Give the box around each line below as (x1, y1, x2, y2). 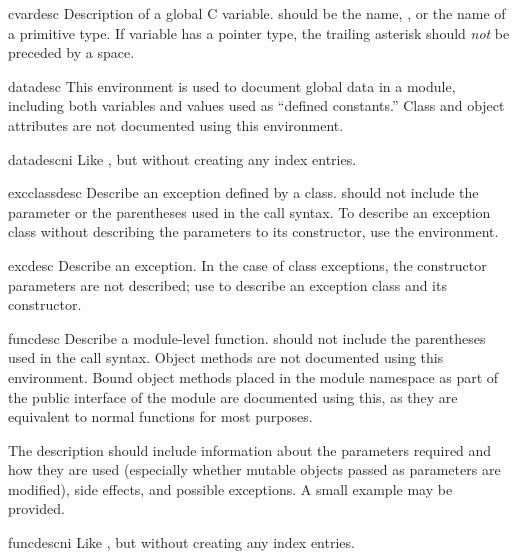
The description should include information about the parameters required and (8, 439, 492, 460)
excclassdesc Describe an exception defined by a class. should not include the (8, 182, 479, 203)
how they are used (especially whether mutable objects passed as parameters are (8, 459, 501, 480)
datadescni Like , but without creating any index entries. (8, 148, 357, 169)
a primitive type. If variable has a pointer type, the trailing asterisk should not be (8, 22, 510, 43)
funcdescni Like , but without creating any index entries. (8, 532, 355, 553)
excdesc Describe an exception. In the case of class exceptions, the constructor (8, 254, 487, 275)
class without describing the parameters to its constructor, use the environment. (8, 221, 499, 242)
